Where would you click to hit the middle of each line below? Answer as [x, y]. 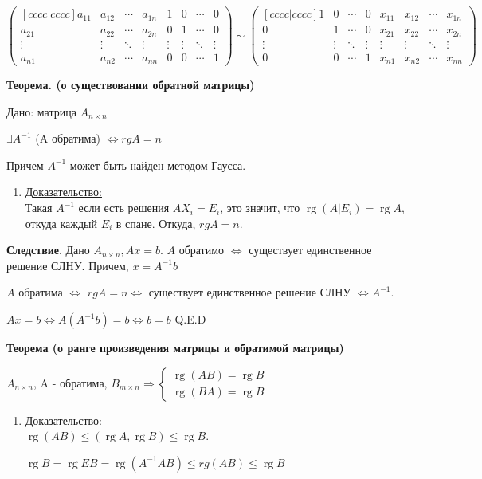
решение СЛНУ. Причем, [68, 265]
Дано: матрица [41, 111]
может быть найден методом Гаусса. [158, 165]
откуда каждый [61, 223]
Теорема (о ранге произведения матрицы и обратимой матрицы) [175, 348]
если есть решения [124, 208]
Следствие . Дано [48, 250]
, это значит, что [260, 208]
